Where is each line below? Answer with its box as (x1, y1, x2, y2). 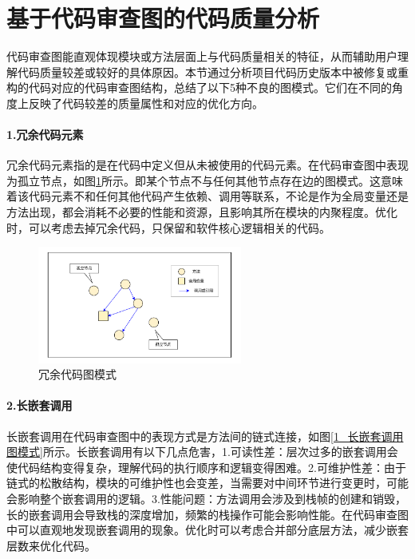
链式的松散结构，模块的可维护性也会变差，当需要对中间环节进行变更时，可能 (6, 474, 409, 491)
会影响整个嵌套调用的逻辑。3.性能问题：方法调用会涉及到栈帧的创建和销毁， (6, 490, 406, 506)
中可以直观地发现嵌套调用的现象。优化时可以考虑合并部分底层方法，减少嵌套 (6, 521, 409, 538)
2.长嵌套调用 (6, 397, 73, 414)
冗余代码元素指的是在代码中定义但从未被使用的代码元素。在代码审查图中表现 (6, 157, 409, 173)
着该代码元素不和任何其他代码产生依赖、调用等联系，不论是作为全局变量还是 (6, 188, 409, 204)
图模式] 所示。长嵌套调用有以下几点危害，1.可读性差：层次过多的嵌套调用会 (6, 443, 398, 460)
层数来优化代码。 (6, 537, 96, 553)
